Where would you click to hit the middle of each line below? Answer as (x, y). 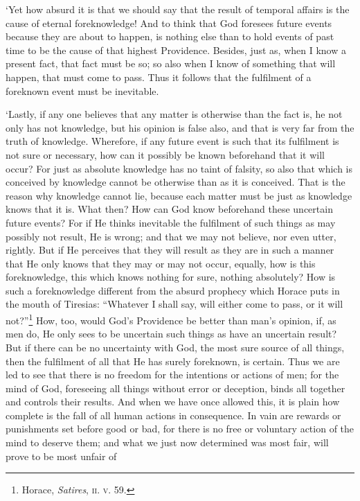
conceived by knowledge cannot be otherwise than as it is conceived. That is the (175, 182)
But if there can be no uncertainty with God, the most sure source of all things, (175, 347)
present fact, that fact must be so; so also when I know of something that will (171, 63)
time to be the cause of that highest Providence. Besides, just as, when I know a (176, 50)
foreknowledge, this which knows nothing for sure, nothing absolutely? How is (171, 277)
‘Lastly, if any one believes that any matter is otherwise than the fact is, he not (174, 114)
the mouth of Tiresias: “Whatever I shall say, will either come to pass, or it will (174, 304)
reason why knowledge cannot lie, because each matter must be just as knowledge (179, 195)
